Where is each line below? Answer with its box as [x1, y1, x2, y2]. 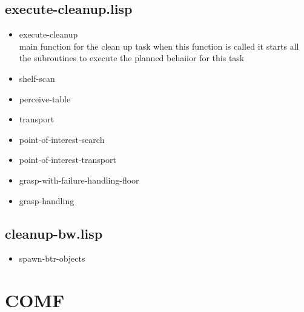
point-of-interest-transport [19, 153, 116, 166]
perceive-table [19, 92, 71, 105]
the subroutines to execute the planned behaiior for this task [19, 51, 245, 64]
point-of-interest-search [19, 133, 105, 145]
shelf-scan [19, 71, 55, 84]
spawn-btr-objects [19, 252, 85, 265]
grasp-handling [19, 194, 74, 207]
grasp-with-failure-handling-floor [19, 173, 139, 186]
